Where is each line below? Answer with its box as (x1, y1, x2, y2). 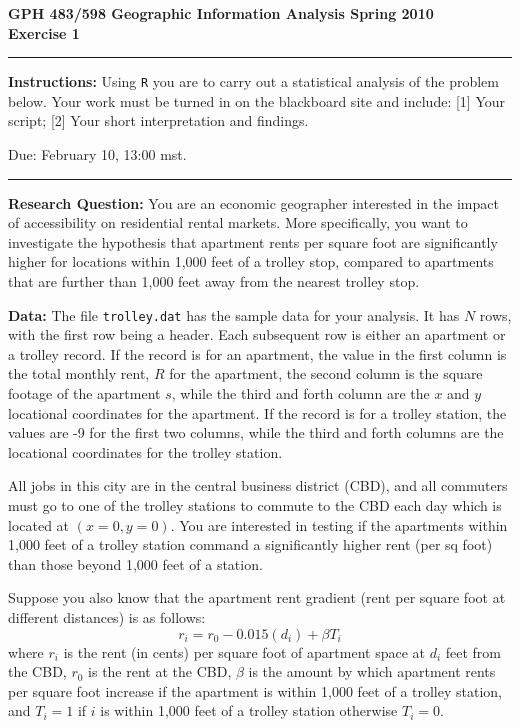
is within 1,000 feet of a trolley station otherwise (100, 700, 398, 721)
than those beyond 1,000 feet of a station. (8, 553, 263, 574)
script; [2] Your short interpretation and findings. (8, 110, 309, 131)
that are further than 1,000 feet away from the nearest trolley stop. (8, 271, 420, 291)
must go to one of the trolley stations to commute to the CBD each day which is (8, 495, 502, 515)
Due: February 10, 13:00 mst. (8, 144, 187, 165)
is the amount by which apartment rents (248, 661, 496, 682)
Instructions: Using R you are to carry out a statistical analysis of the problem (8, 71, 499, 92)
